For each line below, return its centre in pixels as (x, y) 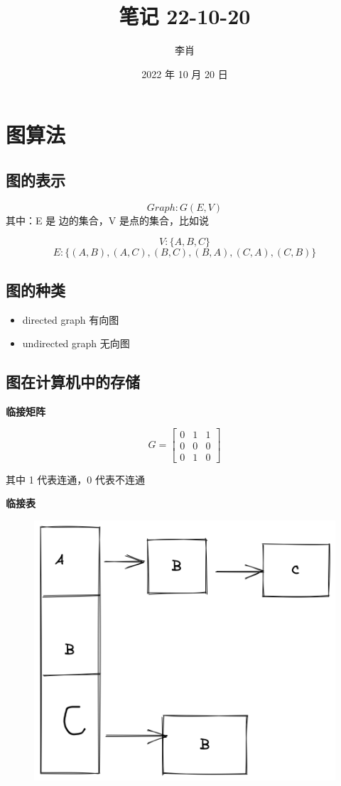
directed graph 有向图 (71, 319)
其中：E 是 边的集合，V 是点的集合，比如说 (108, 220)
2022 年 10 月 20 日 (185, 73)
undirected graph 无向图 (76, 343)
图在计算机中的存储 (73, 382)
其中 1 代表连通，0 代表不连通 (75, 479)
